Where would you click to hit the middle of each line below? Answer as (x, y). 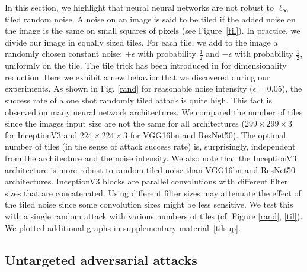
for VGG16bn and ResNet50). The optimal (208, 135)
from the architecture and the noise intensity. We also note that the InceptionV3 (151, 158)
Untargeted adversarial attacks (101, 259)
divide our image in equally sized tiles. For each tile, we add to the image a (141, 42)
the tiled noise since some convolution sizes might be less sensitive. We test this (149, 204)
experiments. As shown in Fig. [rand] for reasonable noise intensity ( (129, 88)
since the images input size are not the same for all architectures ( (125, 123)
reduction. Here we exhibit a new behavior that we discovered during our (137, 77)
